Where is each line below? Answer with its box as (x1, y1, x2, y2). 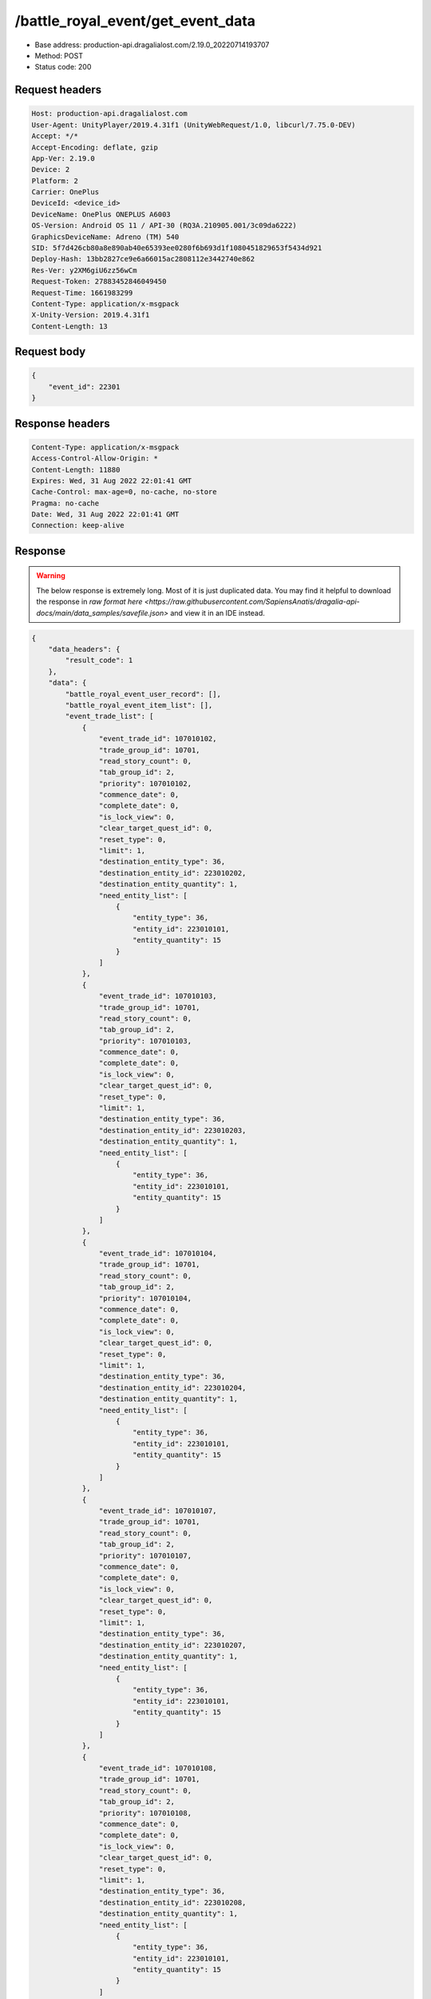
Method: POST (34, 50, 84, 60)
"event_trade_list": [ (65, 712, 155, 721)
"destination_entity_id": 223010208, (98, 1897, 247, 1907)
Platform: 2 (31, 176, 79, 186)
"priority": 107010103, (98, 1036, 192, 1045)
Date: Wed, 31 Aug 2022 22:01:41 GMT (31, 510, 180, 519)
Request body (14, 345, 86, 359)
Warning (36, 571, 65, 581)
